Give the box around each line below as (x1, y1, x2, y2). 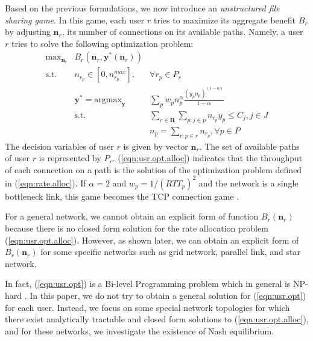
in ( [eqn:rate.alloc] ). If (5, 176, 86, 189)
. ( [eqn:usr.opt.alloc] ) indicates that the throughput (112, 152, 303, 164)
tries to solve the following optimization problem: (11, 37, 194, 49)
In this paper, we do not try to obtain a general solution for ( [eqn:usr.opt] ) (30, 289, 306, 301)
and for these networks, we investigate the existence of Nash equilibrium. (5, 324, 274, 337)
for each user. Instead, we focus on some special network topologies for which (5, 301, 290, 313)
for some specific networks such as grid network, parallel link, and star (40, 245, 300, 258)
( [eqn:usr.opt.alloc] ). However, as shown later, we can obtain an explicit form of (5, 233, 299, 246)
